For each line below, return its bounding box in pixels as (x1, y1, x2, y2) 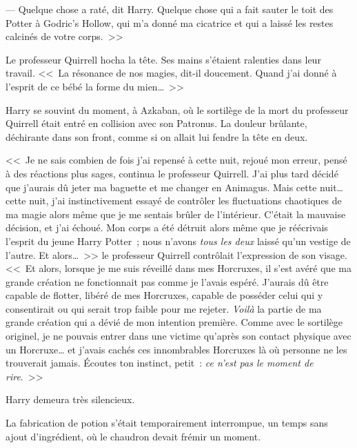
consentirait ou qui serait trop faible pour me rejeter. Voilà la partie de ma (6, 301, 322, 315)
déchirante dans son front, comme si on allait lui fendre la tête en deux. (6, 129, 308, 144)
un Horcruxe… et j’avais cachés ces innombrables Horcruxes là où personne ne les (6, 342, 347, 356)
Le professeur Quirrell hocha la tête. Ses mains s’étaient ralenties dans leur (6, 52, 321, 66)
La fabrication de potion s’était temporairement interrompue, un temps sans (6, 416, 328, 430)
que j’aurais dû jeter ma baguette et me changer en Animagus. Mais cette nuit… (6, 179, 343, 194)
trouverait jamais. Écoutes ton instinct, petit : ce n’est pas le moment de (6, 356, 314, 370)
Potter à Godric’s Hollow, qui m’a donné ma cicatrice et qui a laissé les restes (6, 15, 334, 30)
